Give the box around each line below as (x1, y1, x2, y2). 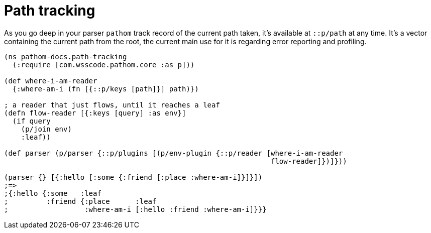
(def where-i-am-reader (4, 76, 97, 85)
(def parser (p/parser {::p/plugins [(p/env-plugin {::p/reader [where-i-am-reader (4, 149, 343, 157)
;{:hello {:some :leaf (4, 189, 101, 197)
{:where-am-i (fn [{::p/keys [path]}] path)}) (12, 84, 199, 93)
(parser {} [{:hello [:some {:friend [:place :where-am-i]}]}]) (4, 173, 263, 181)
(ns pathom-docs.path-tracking (4, 52, 127, 61)
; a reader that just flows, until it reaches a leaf (4, 100, 220, 109)
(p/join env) (21, 125, 72, 133)
